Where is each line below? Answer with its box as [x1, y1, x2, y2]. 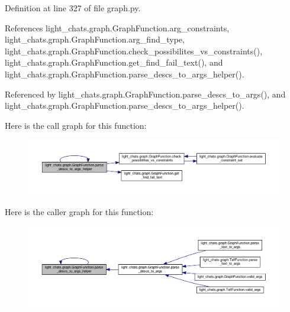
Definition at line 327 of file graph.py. [5, 2, 141, 14]
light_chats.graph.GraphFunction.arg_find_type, [5, 33, 185, 45]
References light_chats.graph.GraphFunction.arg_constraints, [5, 21, 230, 34]
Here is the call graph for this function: [5, 119, 147, 131]
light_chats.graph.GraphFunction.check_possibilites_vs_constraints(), [5, 44, 263, 57]
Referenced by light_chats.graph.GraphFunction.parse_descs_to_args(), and [5, 87, 286, 100]
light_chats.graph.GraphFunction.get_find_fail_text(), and [5, 56, 223, 69]
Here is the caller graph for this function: [5, 205, 154, 217]
